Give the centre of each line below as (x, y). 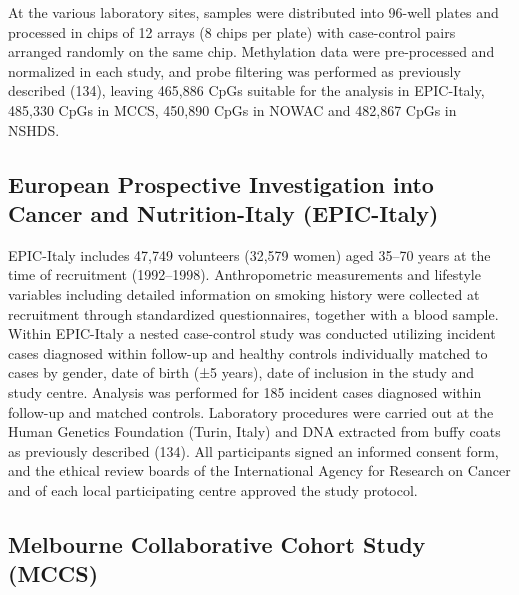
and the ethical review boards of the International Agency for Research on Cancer (259, 470)
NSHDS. (34, 129)
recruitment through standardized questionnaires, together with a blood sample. (253, 313)
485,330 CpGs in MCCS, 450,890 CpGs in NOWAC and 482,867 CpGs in (232, 109)
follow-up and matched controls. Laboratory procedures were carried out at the (251, 411)
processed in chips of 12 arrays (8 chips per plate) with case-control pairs (232, 31)
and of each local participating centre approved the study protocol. (213, 489)
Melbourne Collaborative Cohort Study (217, 543)
